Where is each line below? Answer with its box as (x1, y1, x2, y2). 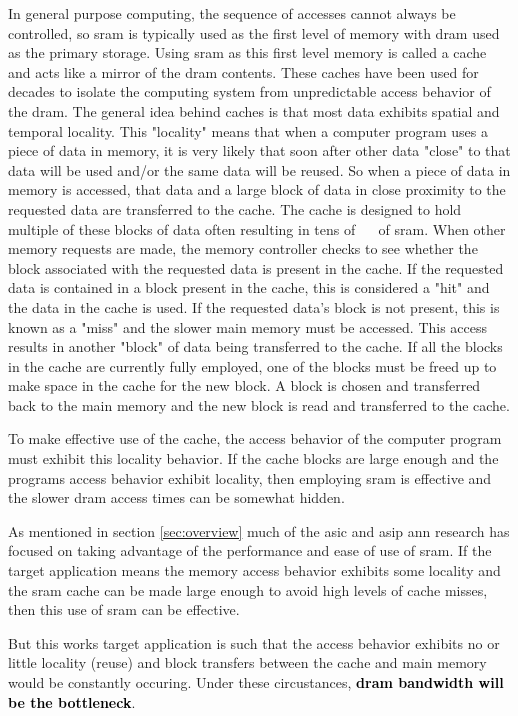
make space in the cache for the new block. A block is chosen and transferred (8, 375, 481, 396)
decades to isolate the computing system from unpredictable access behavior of (8, 81, 491, 102)
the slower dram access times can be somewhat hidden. (8, 487, 345, 508)
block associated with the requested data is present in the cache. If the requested (8, 257, 504, 278)
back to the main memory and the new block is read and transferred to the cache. (8, 394, 510, 415)
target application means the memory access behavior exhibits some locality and (8, 560, 501, 581)
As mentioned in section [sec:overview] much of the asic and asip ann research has (8, 520, 510, 541)
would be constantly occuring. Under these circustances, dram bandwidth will (8, 672, 504, 692)
